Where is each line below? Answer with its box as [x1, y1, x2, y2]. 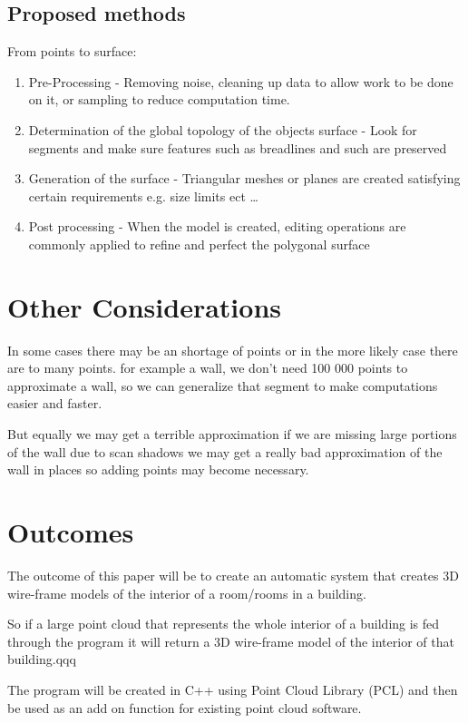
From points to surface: [7, 42, 137, 61]
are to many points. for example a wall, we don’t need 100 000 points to [7, 358, 408, 377]
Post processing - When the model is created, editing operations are [28, 217, 406, 236]
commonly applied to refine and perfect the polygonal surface [28, 234, 370, 253]
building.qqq [7, 650, 76, 669]
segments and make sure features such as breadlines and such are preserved [28, 138, 447, 157]
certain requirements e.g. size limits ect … [28, 186, 258, 205]
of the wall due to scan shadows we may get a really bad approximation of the [7, 442, 443, 461]
